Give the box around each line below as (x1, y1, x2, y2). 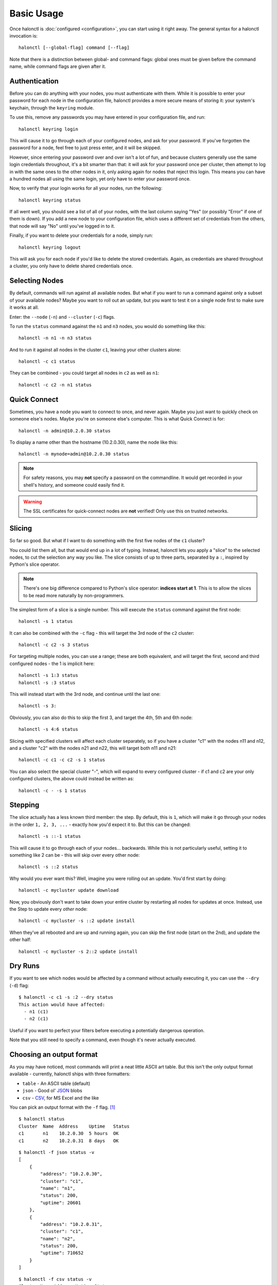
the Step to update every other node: (9, 906, 88, 912)
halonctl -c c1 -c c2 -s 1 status (18, 757, 105, 763)
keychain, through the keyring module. (9, 104, 94, 111)
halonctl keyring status (18, 197, 81, 203)
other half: (9, 937, 32, 943)
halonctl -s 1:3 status (18, 672, 78, 678)
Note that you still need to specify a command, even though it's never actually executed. (9, 1037, 196, 1043)
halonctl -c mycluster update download (18, 887, 119, 893)
